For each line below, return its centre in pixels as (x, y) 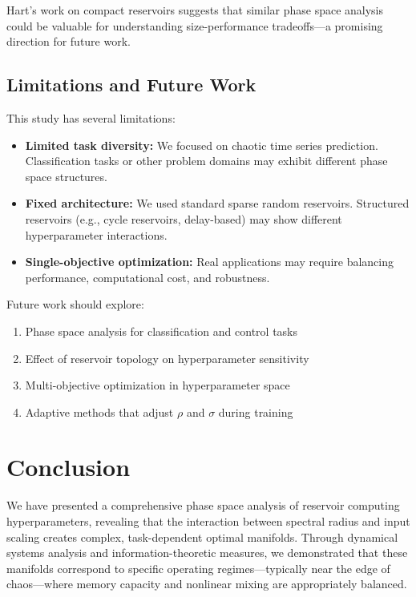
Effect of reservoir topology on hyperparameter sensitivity (167, 358)
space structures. (66, 176)
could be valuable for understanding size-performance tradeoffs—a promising (195, 25)
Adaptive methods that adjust (99, 411)
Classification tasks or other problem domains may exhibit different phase (206, 161)
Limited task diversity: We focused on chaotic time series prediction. (202, 145)
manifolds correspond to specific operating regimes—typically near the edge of (198, 568)
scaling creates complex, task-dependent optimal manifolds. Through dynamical (202, 536)
